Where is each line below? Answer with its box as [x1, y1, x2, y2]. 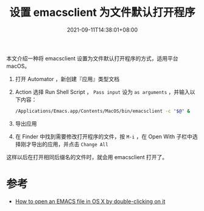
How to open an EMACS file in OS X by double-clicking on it [15, 198, 166, 205]
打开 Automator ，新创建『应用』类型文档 [15, 75, 120, 82]
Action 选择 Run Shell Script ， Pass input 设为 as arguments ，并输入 [15, 88, 190, 95]
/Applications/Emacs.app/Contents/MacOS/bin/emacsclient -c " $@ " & [15, 108, 191, 114]
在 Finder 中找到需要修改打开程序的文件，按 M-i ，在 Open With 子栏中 [15, 132, 193, 140]
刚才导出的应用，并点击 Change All [20, 140, 108, 148]
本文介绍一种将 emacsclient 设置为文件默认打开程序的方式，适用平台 [6, 54, 178, 62]
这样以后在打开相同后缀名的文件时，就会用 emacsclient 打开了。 [6, 153, 168, 160]
